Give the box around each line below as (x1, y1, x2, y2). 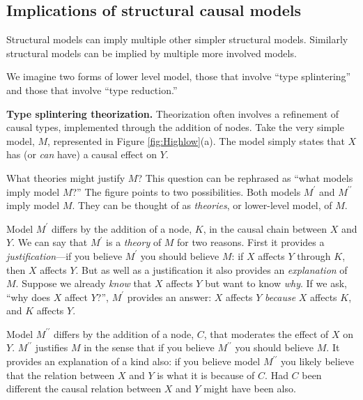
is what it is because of (157, 367, 255, 382)
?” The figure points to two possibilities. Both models (72, 184, 301, 199)
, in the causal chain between (203, 221, 327, 236)
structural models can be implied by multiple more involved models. (6, 45, 297, 60)
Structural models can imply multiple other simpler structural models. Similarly (6, 32, 348, 47)
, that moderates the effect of (203, 326, 329, 341)
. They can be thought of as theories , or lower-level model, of (72, 198, 332, 213)
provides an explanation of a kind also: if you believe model (6, 354, 261, 369)
